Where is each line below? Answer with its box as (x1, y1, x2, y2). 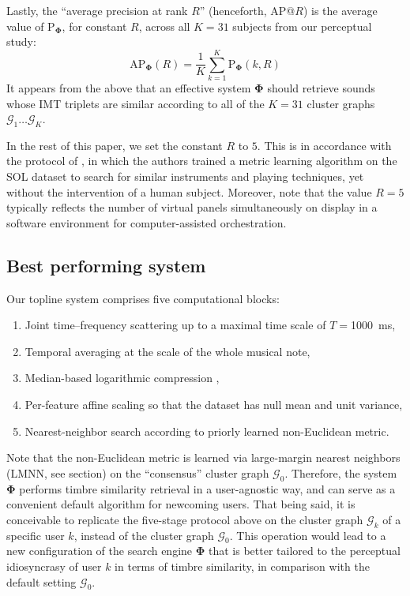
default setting (6, 573, 77, 590)
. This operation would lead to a (229, 527, 386, 543)
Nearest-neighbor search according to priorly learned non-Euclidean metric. (24, 422, 389, 439)
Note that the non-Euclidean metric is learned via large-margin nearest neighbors (6, 449, 401, 466)
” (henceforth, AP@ (199, 2, 295, 18)
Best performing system (6, 253, 206, 277)
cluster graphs (307, 95, 375, 111)
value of (6, 17, 44, 34)
